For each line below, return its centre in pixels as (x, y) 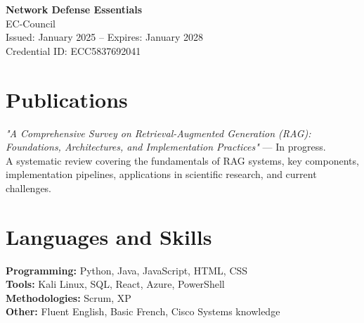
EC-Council (31, 23)
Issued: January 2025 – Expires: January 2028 (104, 37)
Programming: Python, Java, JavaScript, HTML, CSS (127, 270)
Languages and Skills (109, 236)
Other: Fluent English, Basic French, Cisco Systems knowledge (143, 311)
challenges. (29, 188)
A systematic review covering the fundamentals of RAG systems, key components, (182, 160)
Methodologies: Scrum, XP (69, 297)
